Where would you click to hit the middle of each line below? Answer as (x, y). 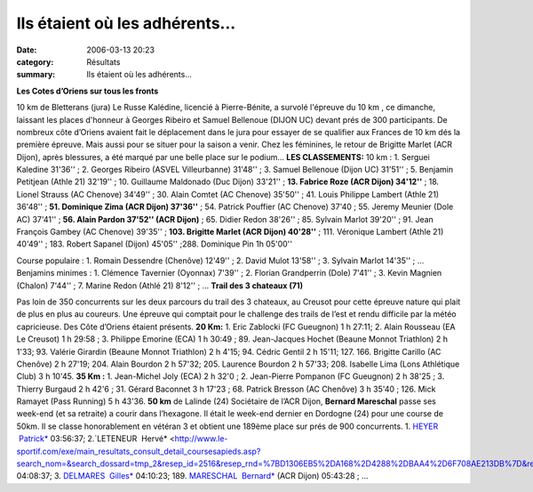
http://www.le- (201, 439)
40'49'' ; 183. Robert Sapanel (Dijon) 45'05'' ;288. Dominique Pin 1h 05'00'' (155, 244)
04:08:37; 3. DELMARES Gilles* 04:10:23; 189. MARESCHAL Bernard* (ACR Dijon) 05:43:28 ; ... (192, 476)
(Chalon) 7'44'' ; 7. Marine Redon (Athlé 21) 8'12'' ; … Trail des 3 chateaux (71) (160, 286)
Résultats (103, 61)
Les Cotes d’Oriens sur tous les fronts (88, 91)
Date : (27, 50)
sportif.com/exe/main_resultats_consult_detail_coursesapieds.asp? (139, 451)
